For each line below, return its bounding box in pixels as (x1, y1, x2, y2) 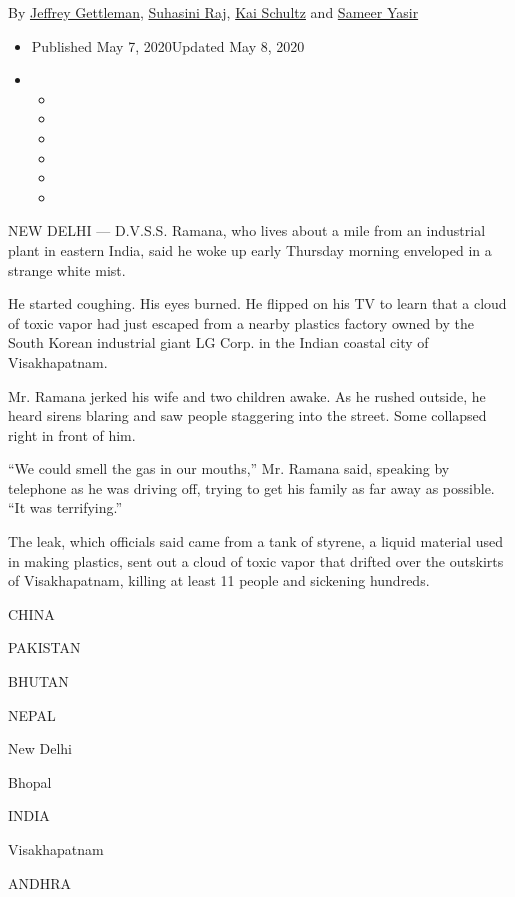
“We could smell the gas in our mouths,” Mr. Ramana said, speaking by (8, 458, 450, 479)
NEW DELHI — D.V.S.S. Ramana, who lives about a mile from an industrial (8, 220, 486, 241)
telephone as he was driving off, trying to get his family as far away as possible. (8, 477, 495, 498)
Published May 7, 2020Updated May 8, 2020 (31, 35, 305, 56)
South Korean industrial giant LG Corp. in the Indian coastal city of (8, 332, 429, 353)
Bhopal (8, 771, 52, 792)
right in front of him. (8, 424, 136, 445)
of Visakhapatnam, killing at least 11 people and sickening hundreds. (8, 570, 430, 591)
